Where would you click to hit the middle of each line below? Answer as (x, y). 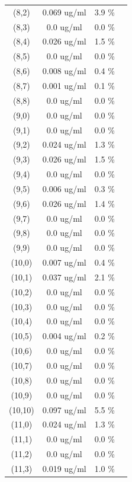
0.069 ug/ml (64, 12)
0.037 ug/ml (64, 277)
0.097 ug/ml (64, 409)
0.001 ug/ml (64, 85)
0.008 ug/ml (64, 71)
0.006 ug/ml (64, 188)
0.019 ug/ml (64, 468)
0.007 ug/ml (64, 262)
